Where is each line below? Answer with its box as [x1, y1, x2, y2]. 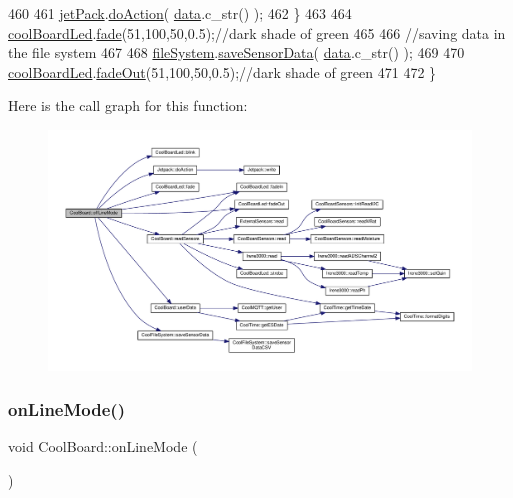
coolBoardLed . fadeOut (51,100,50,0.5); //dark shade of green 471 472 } [8, 61, 437, 82]
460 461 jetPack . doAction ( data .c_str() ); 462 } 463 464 [8, 3, 352, 23]
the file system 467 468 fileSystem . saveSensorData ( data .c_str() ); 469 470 [8, 42, 465, 63]
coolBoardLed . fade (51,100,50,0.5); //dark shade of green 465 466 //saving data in [8, 22, 506, 43]
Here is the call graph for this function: [8, 95, 248, 116]
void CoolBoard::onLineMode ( [8, 436, 198, 457]
